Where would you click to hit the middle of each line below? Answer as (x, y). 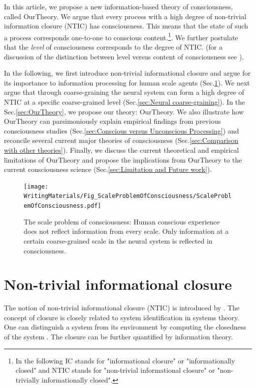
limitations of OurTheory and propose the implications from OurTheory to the (123, 159)
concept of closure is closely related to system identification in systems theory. (122, 317)
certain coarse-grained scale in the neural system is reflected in (118, 240)
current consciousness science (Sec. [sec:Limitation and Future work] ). (108, 169)
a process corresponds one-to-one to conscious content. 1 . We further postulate (121, 36)
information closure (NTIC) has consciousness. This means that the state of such (126, 26)
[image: (36, 186)
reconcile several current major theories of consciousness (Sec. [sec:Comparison (121, 140)
